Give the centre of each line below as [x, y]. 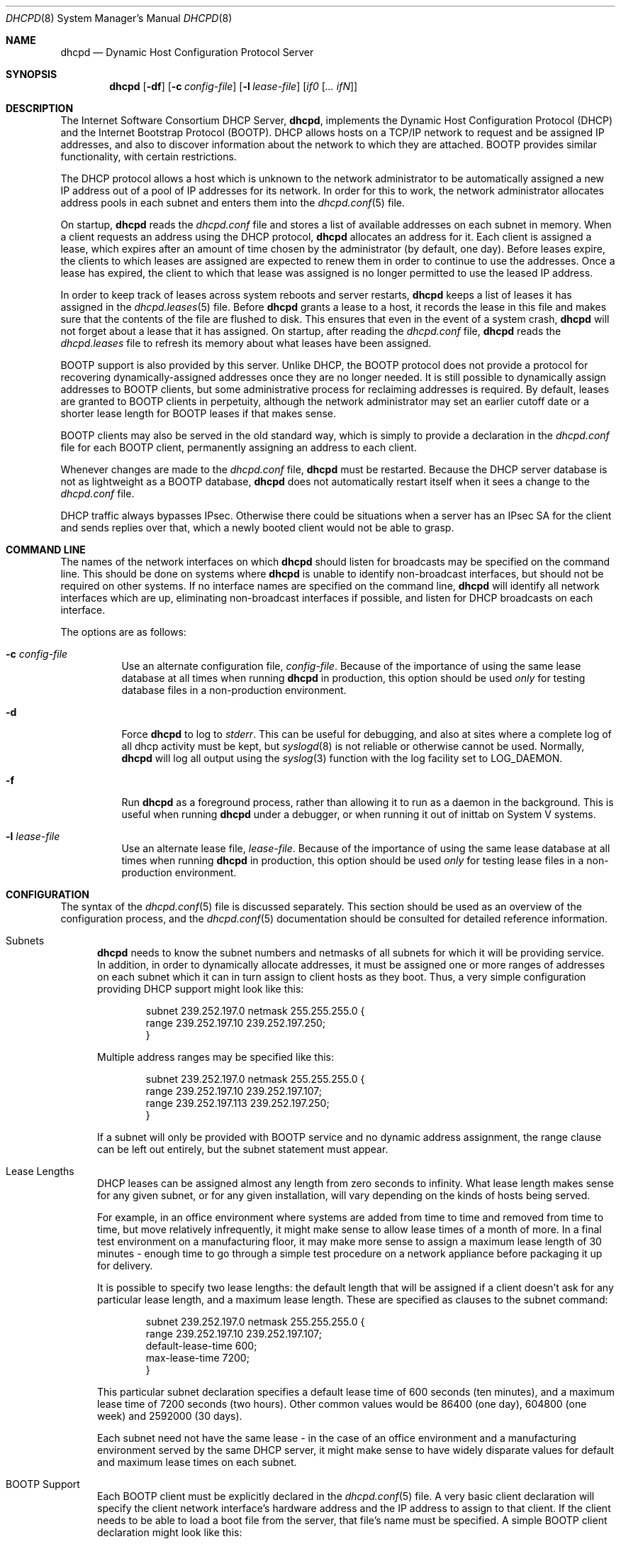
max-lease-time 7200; [197, 1358]
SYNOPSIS [32, 74]
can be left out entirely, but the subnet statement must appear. [243, 1149]
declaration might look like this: [170, 1532]
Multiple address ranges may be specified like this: [216, 1057]
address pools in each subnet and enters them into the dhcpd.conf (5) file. [233, 203]
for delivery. [125, 1265]
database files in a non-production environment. [234, 690]
